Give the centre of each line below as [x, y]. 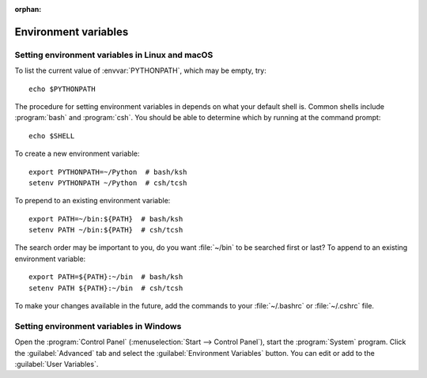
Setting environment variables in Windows [98, 326]
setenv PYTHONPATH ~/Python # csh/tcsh [108, 183]
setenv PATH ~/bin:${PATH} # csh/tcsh [106, 230]
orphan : [28, 9]
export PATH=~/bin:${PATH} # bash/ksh [106, 219]
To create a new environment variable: [77, 153]
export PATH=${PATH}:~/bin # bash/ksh [106, 277]
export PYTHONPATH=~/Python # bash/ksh [108, 172]
